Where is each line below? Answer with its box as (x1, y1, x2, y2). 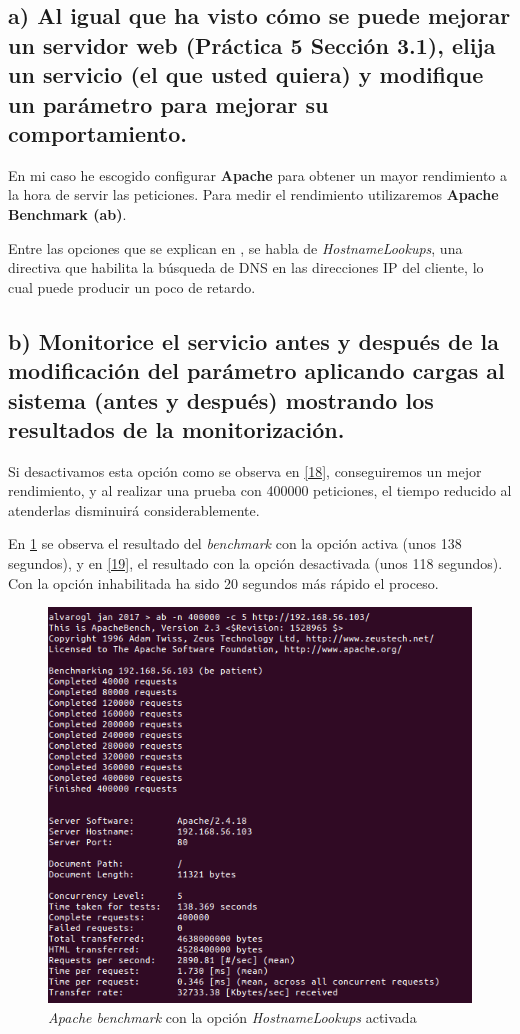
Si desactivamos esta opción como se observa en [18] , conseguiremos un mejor (8, 460, 482, 481)
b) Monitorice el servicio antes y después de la (8, 325, 500, 356)
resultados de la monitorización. (8, 413, 345, 444)
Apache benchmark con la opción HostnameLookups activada (48, 1006, 417, 1027)
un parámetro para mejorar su (8, 88, 329, 119)
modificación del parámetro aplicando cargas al (8, 355, 505, 386)
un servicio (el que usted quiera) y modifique (8, 59, 484, 90)
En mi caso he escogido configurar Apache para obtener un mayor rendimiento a (8, 164, 507, 185)
